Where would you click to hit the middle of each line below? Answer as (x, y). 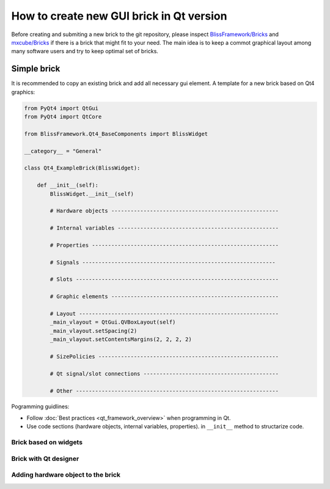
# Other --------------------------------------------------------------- (164, 391)
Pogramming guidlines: (40, 406)
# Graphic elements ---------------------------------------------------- (164, 297)
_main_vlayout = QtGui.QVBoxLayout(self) (113, 322)
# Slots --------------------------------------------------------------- (164, 279)
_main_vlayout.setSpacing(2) (94, 331)
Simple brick (36, 69)
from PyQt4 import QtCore (63, 117)
